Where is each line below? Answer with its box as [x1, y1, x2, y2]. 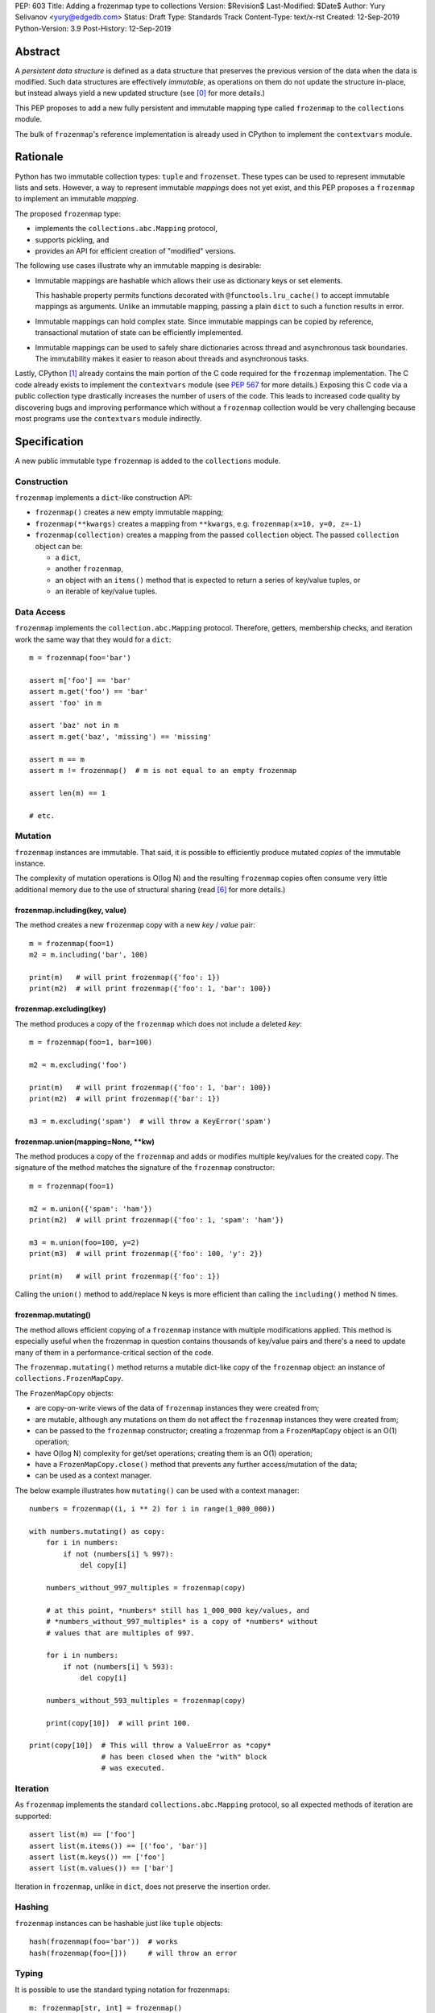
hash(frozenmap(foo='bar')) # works [29, 1937, 179, 1946]
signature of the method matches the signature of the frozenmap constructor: [14, 1163, 275, 1172]
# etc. [29, 811, 56, 820]
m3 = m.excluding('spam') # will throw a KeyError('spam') [29, 1116, 271, 1126]
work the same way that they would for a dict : [14, 634, 172, 644]
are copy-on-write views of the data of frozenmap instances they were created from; [35, 1403, 320, 1413]
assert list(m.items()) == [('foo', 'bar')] [29, 1841, 209, 1850]
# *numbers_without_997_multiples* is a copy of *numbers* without [45, 1617, 318, 1627]
